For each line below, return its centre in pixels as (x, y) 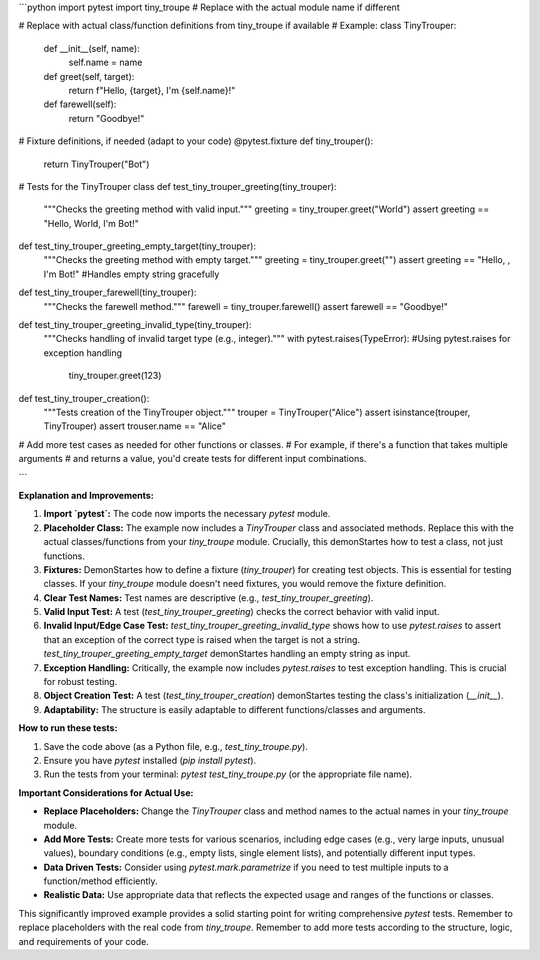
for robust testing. (80, 682)
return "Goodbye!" (106, 118)
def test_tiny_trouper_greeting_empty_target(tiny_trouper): (137, 246)
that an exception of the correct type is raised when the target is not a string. (201, 639)
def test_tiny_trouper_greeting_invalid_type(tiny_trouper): (135, 325)
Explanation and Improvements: (86, 495)
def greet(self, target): (89, 76)
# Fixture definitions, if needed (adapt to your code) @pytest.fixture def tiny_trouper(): (196, 141)
